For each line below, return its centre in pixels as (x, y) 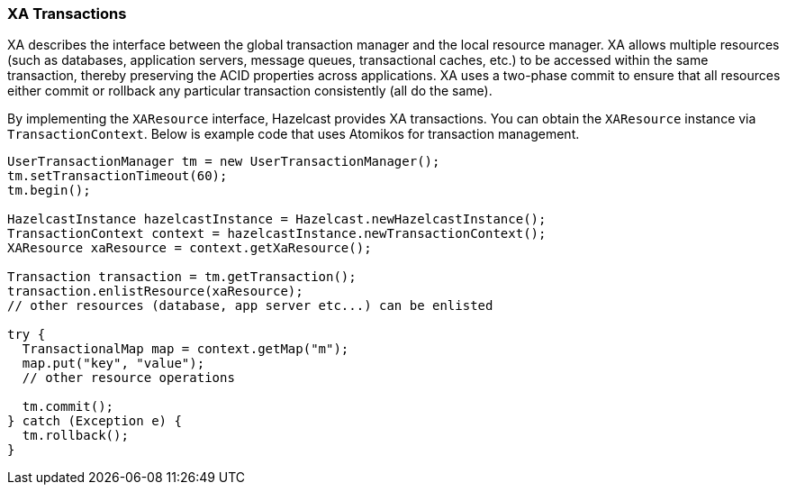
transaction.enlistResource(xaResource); (155, 292)
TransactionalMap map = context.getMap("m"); (185, 349)
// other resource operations (128, 378)
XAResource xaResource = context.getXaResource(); (190, 248)
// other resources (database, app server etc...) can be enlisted (250, 306)
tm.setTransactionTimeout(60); (118, 176)
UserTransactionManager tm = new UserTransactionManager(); (224, 162)
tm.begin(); (49, 191)
